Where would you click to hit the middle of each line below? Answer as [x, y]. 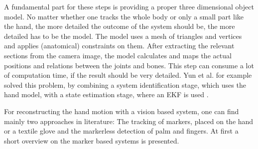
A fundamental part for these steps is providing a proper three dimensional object [129, 6]
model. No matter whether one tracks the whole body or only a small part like [124, 16]
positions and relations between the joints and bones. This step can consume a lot [129, 65]
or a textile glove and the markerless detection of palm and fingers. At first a [121, 131]
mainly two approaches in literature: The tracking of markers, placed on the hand [129, 121]
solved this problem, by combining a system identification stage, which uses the [125, 84]
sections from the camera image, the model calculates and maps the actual [118, 55]
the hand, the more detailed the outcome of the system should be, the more [120, 26]
